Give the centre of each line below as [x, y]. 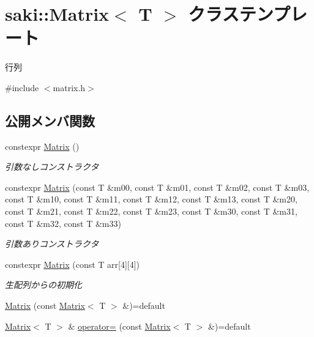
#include [22, 87]
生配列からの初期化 [43, 285]
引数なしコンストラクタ [52, 167]
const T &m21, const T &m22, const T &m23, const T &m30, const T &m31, [151, 211]
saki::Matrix [57, 14]
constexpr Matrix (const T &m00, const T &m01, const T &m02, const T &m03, [157, 187]
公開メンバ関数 [50, 120]
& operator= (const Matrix [119, 326]
